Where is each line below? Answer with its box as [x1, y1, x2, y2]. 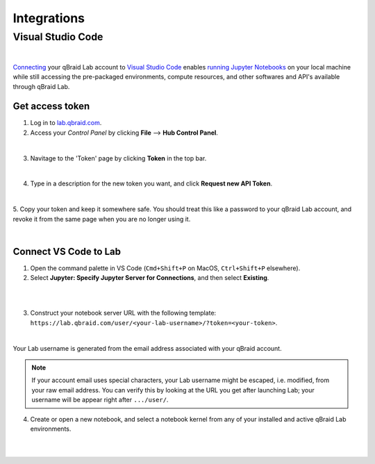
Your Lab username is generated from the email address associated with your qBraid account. [12, 344, 282, 352]
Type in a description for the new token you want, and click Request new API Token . [30, 179, 273, 188]
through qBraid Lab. [12, 82, 70, 90]
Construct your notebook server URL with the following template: [30, 309, 217, 317]
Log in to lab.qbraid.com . [30, 119, 102, 127]
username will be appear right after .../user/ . [31, 396, 169, 404]
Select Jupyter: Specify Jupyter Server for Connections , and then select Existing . [30, 274, 269, 282]
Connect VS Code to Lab [12, 245, 122, 257]
